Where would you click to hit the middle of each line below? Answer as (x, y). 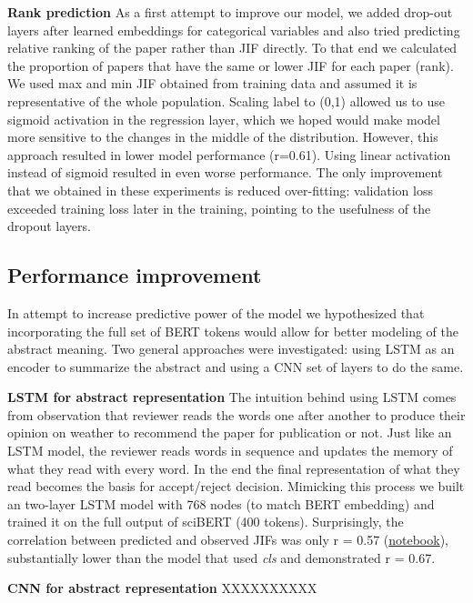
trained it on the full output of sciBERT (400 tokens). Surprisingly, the (206, 522)
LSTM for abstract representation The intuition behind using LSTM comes (232, 397)
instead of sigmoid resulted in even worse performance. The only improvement (225, 172)
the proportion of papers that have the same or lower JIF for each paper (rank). (231, 65)
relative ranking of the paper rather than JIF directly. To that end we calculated (232, 48)
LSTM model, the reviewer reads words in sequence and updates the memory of (230, 451)
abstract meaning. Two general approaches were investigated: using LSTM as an (231, 349)
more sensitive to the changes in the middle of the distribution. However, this (223, 137)
